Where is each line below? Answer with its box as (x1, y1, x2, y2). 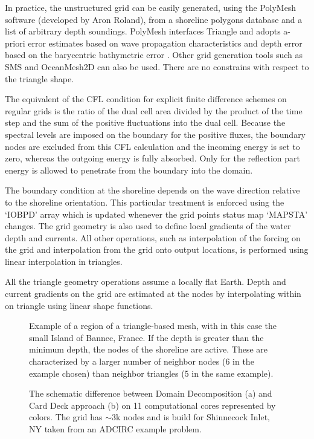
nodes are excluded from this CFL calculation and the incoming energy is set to (5, 140, 300, 152)
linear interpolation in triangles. (5, 255, 123, 267)
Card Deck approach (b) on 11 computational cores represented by (29, 398, 276, 411)
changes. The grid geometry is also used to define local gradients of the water (5, 219, 291, 232)
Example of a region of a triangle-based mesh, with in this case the (29, 319, 277, 332)
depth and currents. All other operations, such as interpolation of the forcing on (5, 231, 301, 244)
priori (5, 36, 25, 49)
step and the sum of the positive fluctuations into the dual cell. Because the (5, 116, 286, 129)
